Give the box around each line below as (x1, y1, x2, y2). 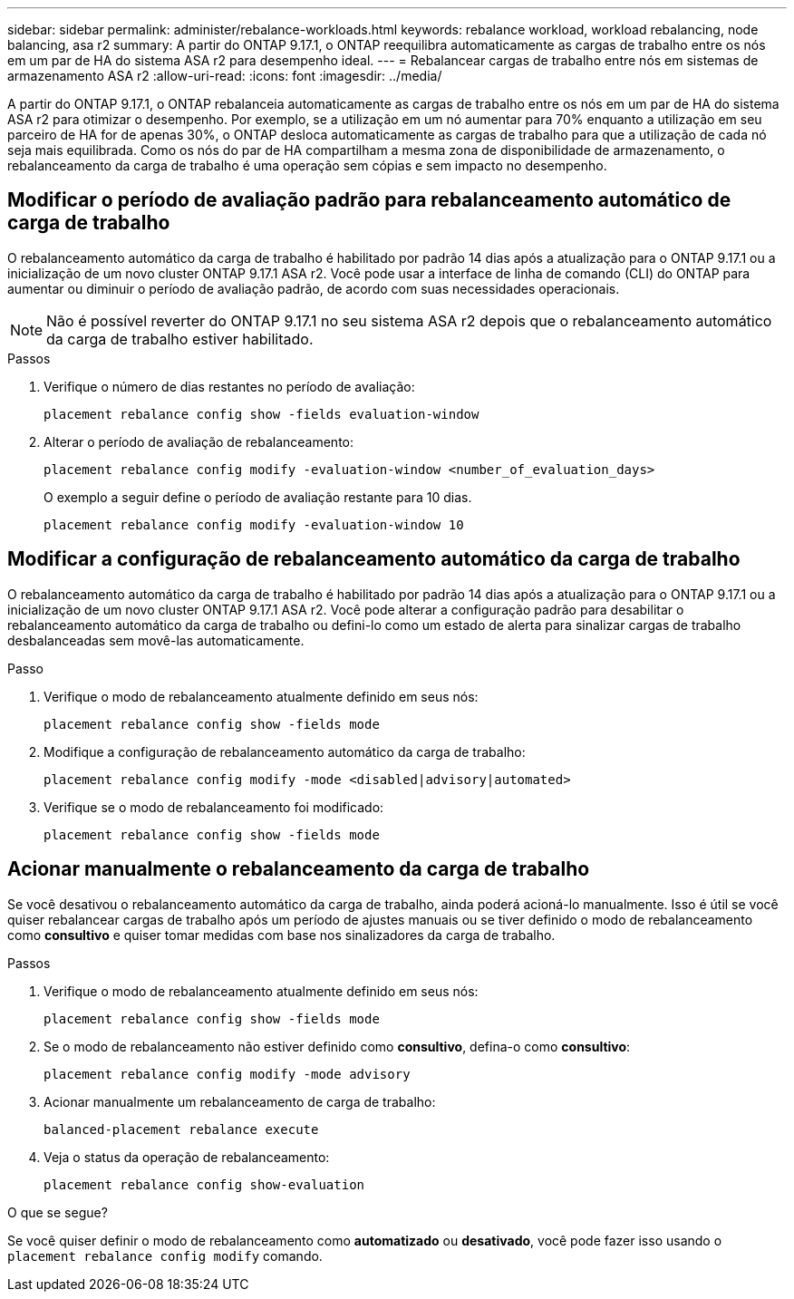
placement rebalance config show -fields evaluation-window (44, 406, 479, 422)
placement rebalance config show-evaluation (44, 1177, 365, 1192)
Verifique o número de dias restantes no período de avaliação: (44, 378, 415, 394)
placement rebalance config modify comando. (7, 1247, 323, 1264)
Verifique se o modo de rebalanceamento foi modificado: (44, 799, 384, 815)
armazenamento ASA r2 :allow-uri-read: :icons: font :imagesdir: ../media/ (7, 68, 442, 83)
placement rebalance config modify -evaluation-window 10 (44, 517, 464, 532)
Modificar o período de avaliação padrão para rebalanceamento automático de (7, 189, 731, 212)
